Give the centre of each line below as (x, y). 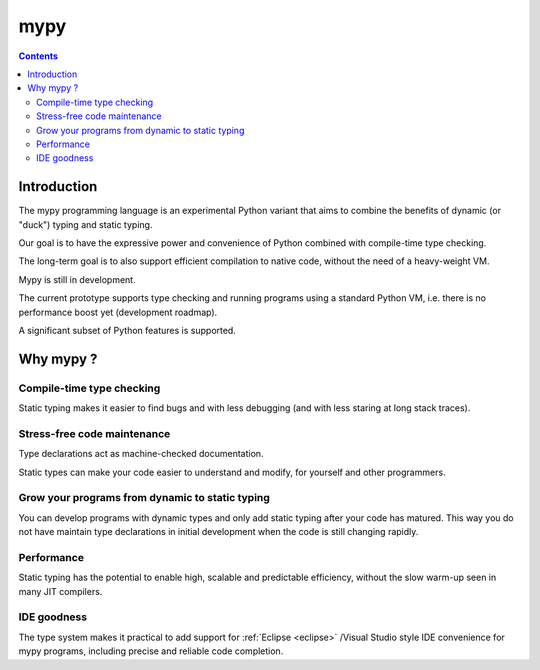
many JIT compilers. (60, 591)
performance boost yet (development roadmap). (118, 312)
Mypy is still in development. (77, 279)
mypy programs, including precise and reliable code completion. (151, 651)
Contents (38, 56)
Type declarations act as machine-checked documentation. (141, 454)
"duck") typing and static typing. (85, 224)
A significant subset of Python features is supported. (127, 330)
